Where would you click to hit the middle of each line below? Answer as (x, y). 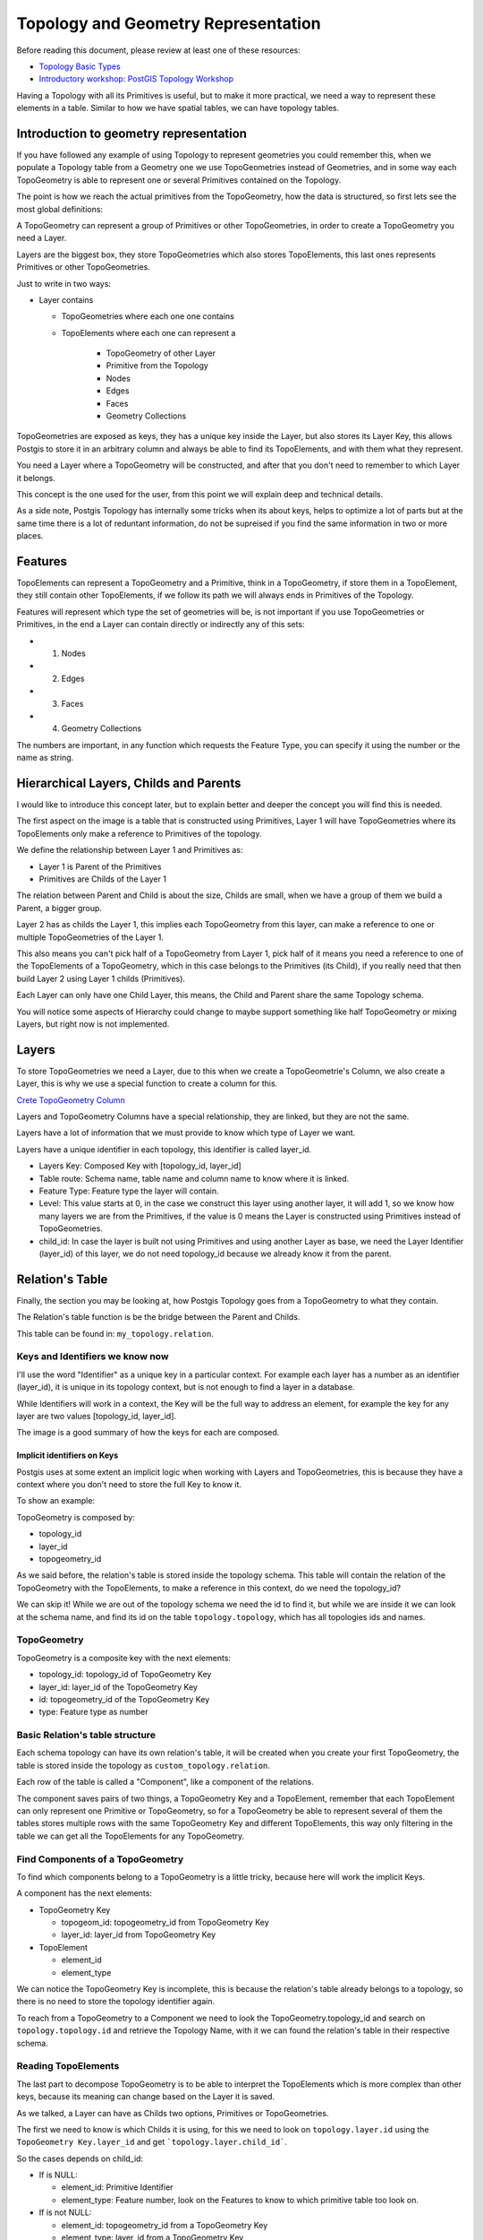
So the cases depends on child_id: (80, 2158)
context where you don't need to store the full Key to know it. (129, 1485)
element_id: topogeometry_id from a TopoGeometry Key (165, 2225)
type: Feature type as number (93, 1712)
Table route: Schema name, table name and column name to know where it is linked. (194, 1178)
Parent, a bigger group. (59, 908)
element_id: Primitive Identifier (117, 2187)
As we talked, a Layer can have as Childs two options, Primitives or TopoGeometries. (173, 2113)
